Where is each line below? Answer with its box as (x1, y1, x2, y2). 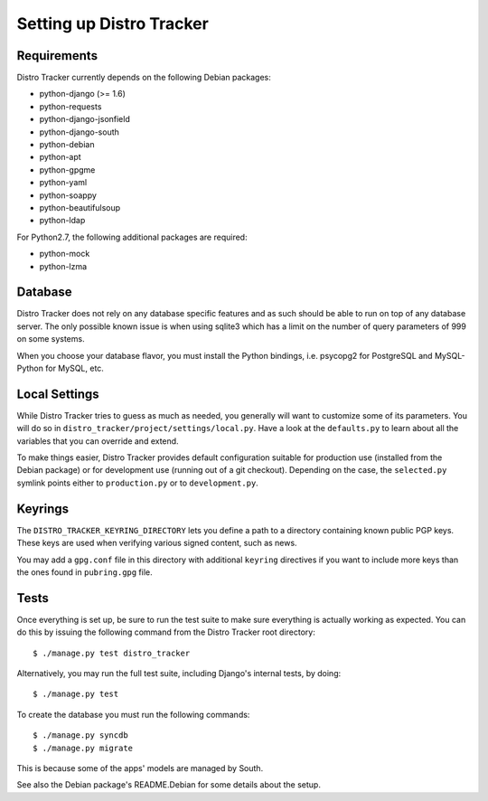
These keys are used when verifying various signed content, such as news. (16, 538, 297, 549)
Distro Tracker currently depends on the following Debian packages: (16, 72, 271, 83)
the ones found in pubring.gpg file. (16, 566, 153, 578)
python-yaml (39, 177, 88, 188)
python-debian (39, 139, 95, 150)
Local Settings (16, 386, 99, 401)
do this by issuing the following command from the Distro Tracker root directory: (16, 627, 315, 637)
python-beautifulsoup (39, 202, 121, 212)
